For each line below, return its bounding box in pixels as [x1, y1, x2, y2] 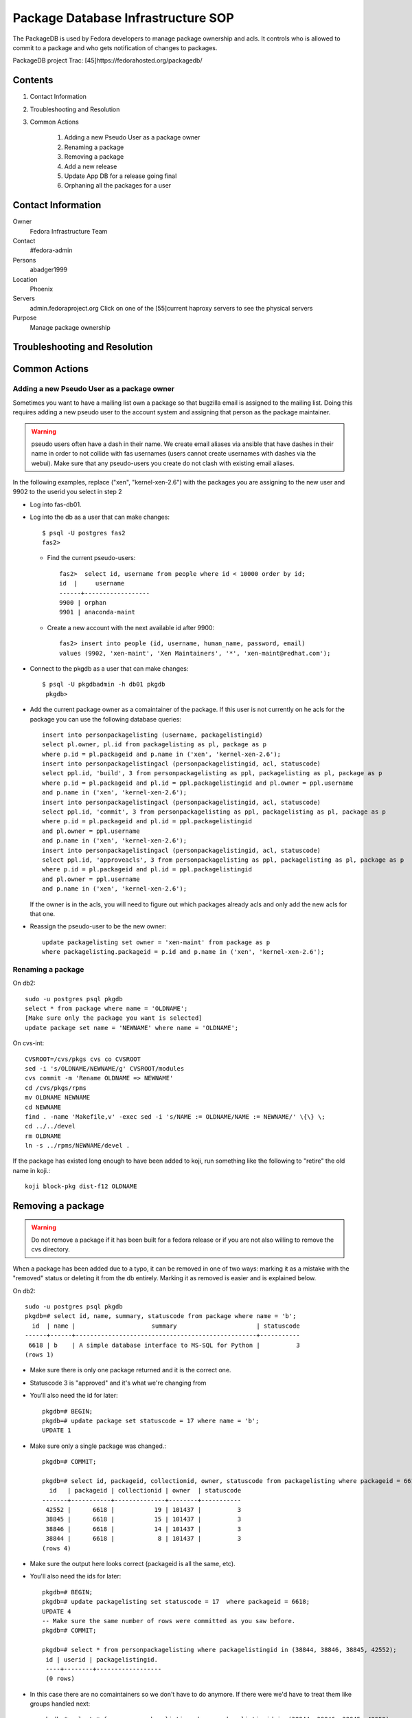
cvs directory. [31, 1245, 70, 1253]
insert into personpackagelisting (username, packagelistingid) [42, 730, 264, 739]
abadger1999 [30, 265, 68, 274]
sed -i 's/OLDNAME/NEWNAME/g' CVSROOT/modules [25, 1064, 185, 1072]
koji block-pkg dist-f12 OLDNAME [25, 1183, 137, 1190]
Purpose [12, 313, 37, 322]
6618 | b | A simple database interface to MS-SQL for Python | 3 [28, 1341, 300, 1349]
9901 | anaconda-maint [59, 608, 136, 616]
